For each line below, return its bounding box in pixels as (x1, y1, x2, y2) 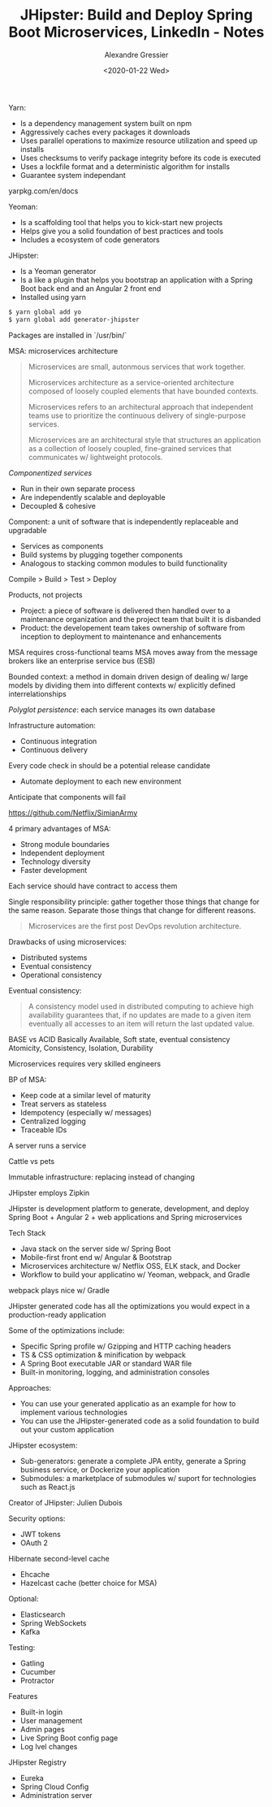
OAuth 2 (19, 1538, 49, 1548)
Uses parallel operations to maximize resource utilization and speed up (19, 136, 258, 146)
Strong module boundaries (19, 839, 110, 849)
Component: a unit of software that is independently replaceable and (8, 516, 239, 526)
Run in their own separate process (19, 484, 136, 493)
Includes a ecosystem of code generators (19, 234, 160, 245)
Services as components (19, 541, 104, 550)
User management (19, 1715, 83, 1725)
